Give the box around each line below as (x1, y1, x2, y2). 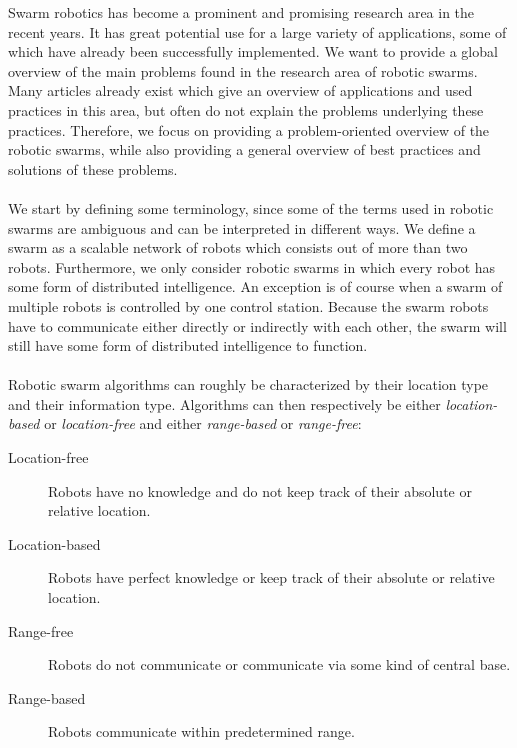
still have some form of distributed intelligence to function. (8, 335, 368, 356)
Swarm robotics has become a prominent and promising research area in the (8, 2, 475, 22)
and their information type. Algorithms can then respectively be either (8, 393, 441, 414)
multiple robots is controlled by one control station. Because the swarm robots (8, 295, 489, 316)
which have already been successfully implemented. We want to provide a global (8, 41, 498, 62)
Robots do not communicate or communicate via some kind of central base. (48, 654, 511, 675)
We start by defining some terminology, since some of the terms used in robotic (8, 197, 494, 218)
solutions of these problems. (8, 158, 178, 179)
